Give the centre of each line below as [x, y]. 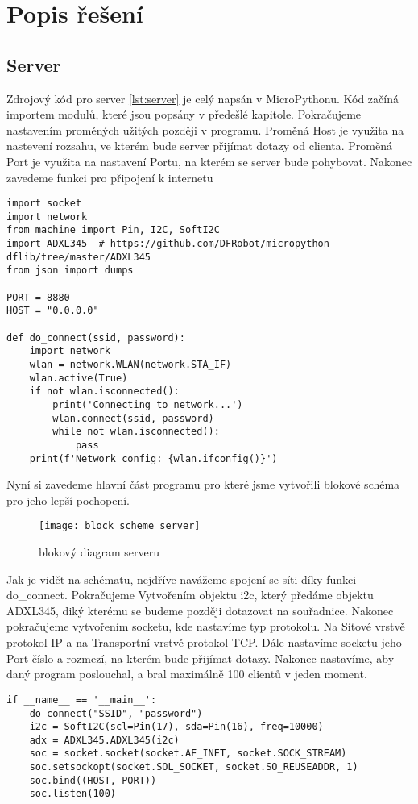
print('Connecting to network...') [148, 404]
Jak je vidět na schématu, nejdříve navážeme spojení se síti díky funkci [182, 579]
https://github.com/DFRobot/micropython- [223, 244]
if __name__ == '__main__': [82, 700]
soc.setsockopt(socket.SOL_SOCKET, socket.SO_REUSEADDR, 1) [194, 767]
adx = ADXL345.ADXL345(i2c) [104, 740]
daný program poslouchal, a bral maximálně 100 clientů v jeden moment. [187, 674]
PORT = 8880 [38, 297]
